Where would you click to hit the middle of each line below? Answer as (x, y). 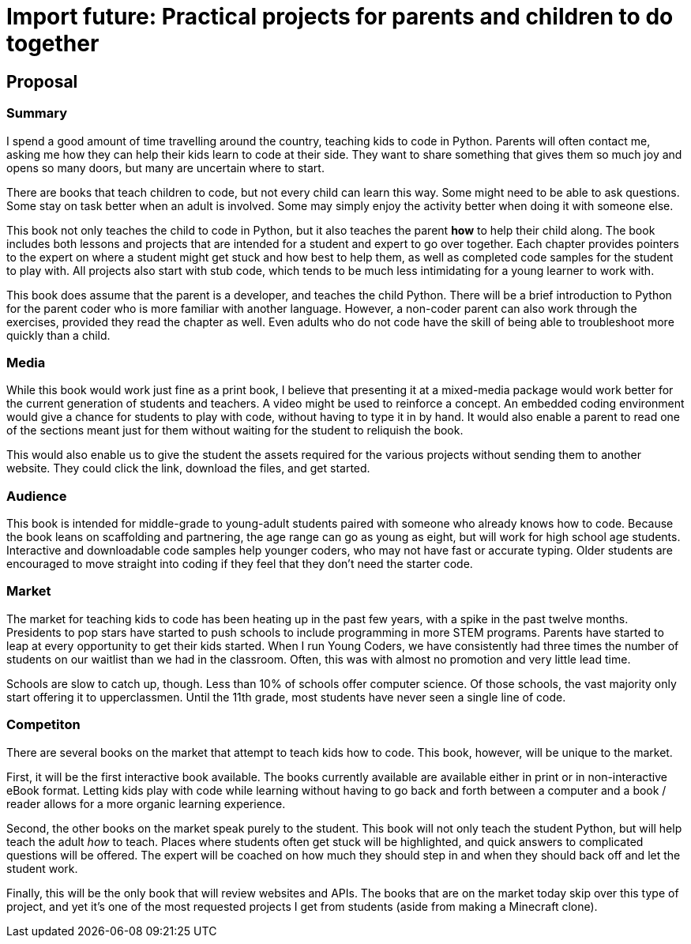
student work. (42, 868)
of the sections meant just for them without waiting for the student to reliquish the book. (235, 431)
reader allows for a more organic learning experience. (146, 803)
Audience (37, 496)
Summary (37, 113)
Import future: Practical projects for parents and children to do (340, 17)
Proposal (42, 81)
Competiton (43, 725)
